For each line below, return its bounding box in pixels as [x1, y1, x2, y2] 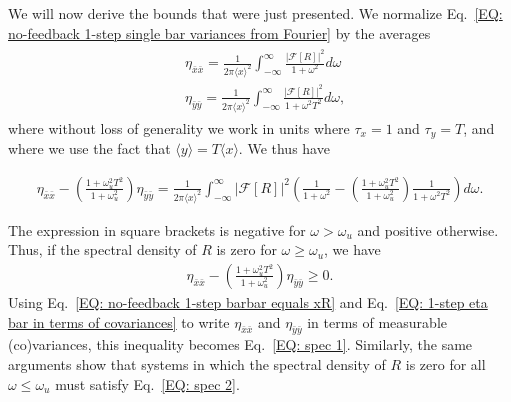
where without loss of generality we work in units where [8, 117, 350, 138]
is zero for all [405, 353, 486, 374]
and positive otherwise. [357, 219, 499, 240]
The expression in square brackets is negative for [8, 219, 306, 240]
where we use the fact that [8, 138, 171, 159]
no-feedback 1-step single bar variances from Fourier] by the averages [8, 22, 431, 43]
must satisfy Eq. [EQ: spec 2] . [55, 373, 240, 394]
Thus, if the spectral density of [8, 239, 197, 260]
